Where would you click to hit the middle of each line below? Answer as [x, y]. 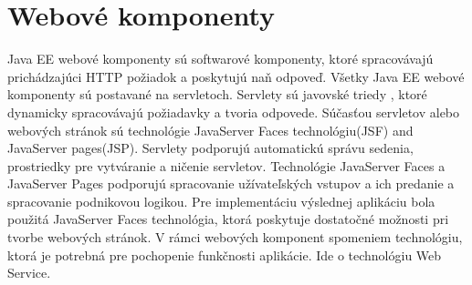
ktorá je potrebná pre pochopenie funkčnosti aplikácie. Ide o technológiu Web [225, 254]
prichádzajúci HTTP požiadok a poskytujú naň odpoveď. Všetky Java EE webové [236, 76]
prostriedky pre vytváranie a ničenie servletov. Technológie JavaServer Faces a [226, 165]
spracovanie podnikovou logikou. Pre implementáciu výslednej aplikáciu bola [221, 201]
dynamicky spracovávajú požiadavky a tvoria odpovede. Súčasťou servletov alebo [234, 112]
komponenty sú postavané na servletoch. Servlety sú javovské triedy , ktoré [217, 94]
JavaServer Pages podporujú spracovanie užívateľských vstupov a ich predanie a [231, 183]
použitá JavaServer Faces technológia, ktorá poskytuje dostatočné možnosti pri [228, 219]
